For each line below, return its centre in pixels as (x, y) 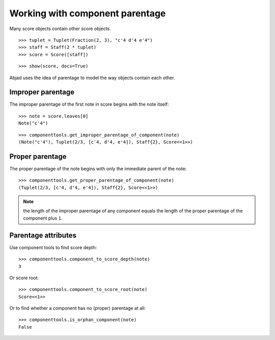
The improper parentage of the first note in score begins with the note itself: (89, 104)
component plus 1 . (43, 218)
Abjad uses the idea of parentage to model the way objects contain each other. (92, 78)
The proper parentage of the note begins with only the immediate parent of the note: (98, 168)
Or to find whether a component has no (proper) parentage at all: (78, 308)
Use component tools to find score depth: (53, 247)
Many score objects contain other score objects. (60, 29)
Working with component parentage (88, 13)
